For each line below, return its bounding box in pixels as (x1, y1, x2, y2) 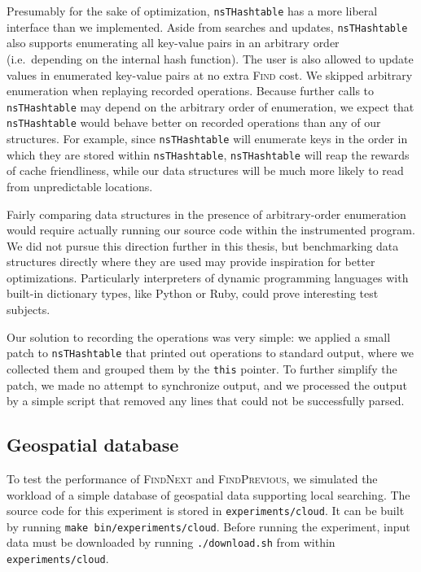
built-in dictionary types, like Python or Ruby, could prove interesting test (7, 285, 379, 302)
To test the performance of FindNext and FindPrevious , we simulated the (7, 469, 378, 487)
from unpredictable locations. (7, 177, 153, 194)
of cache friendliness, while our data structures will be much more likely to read (7, 162, 404, 179)
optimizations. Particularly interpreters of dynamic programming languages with (7, 269, 409, 286)
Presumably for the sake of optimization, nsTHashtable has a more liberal (7, 2, 378, 19)
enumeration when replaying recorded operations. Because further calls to (7, 82, 375, 99)
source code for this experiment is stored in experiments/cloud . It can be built (7, 502, 405, 519)
